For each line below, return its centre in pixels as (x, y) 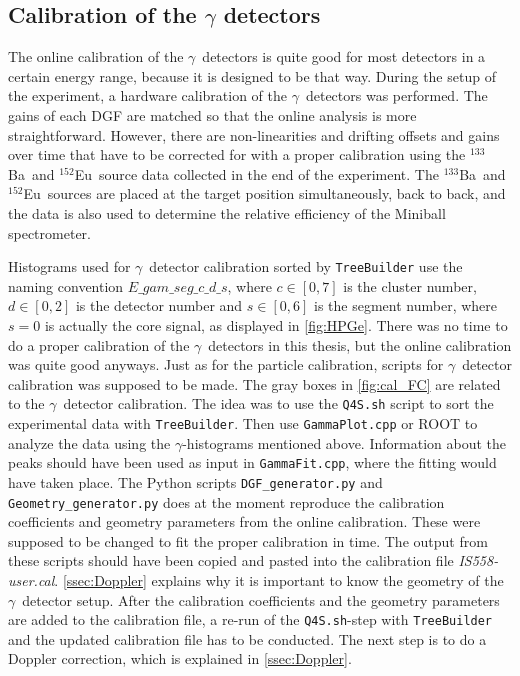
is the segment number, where (406, 305)
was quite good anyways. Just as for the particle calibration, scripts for (226, 364)
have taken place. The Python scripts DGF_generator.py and (195, 481)
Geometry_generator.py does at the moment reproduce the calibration (226, 501)
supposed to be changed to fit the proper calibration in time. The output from (248, 540)
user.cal (31, 580)
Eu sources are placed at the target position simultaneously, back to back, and (264, 193)
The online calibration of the (96, 56)
